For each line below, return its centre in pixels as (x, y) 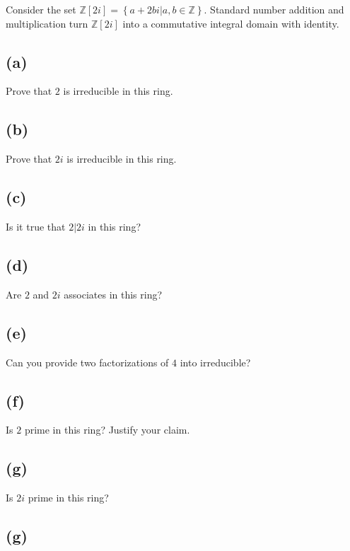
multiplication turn (47, 23)
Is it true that (36, 226)
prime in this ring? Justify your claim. (107, 430)
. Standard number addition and (274, 9)
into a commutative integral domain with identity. (231, 23)
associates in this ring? (113, 294)
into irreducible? (215, 362)
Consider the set (41, 9)
